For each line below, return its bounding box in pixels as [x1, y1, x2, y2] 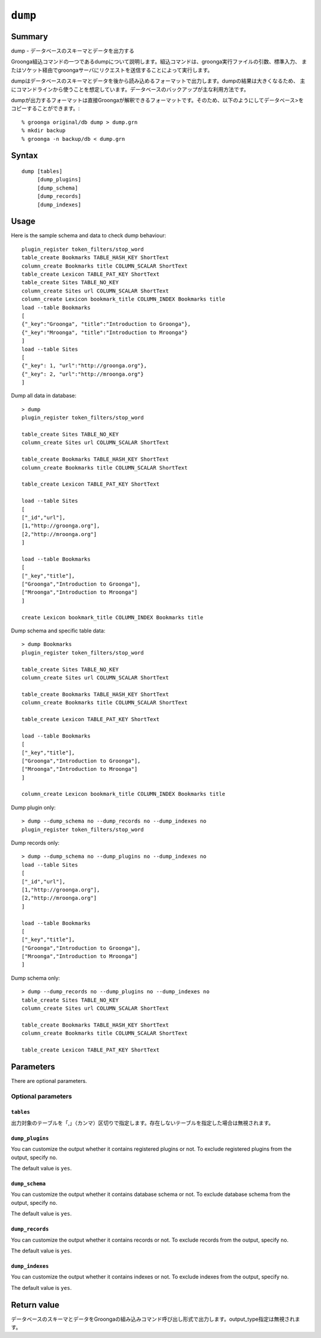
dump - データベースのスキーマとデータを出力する [11, 48, 135, 55]
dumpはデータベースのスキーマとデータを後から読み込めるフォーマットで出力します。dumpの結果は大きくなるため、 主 [11, 77, 306, 84]
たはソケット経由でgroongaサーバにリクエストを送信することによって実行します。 [11, 66, 213, 74]
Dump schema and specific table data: [11, 627, 106, 634]
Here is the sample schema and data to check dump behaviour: [11, 232, 166, 239]
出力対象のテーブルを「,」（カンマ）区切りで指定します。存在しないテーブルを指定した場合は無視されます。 [11, 1119, 274, 1126]
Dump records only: [11, 839, 59, 846]
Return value [11, 1299, 59, 1310]
